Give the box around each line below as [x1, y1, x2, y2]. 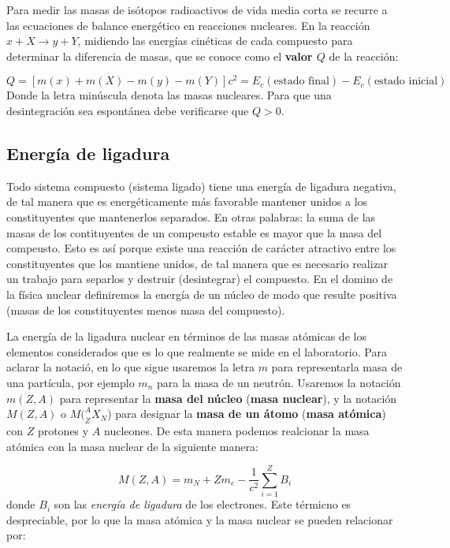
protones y [37, 422, 89, 438]
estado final [273, 76, 329, 88]
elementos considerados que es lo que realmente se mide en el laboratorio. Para [6, 343, 387, 360]
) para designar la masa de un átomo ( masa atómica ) [107, 405, 386, 422]
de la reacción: [329, 47, 399, 64]
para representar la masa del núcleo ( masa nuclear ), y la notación [59, 390, 397, 406]
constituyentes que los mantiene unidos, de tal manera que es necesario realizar [6, 255, 389, 271]
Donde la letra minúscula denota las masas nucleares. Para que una [6, 87, 332, 103]
